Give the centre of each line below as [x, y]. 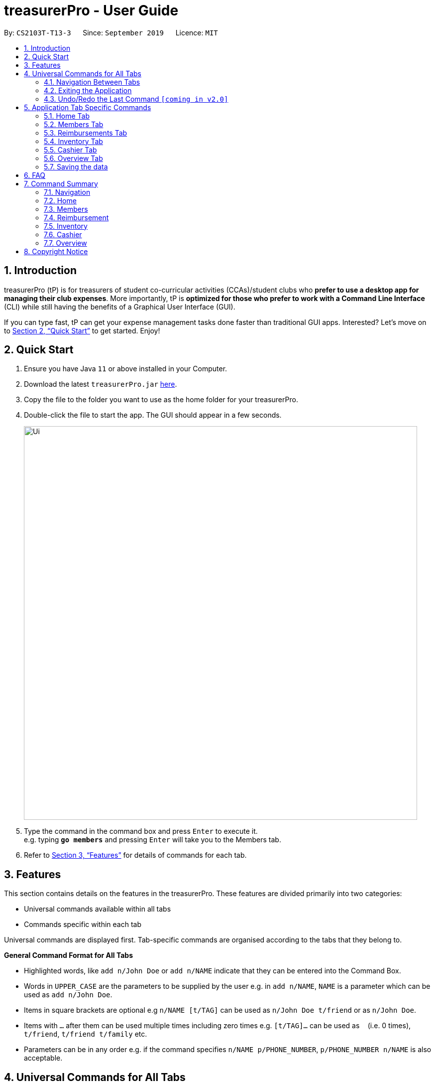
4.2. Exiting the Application [88, 90]
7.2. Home [60, 200]
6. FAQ [35, 175]
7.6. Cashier [63, 234]
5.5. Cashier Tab [70, 150]
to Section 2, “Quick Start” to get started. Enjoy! [82, 330]
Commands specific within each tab [83, 925]
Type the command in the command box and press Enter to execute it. [141, 831]
